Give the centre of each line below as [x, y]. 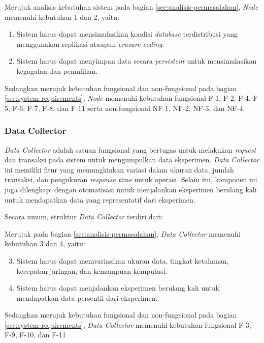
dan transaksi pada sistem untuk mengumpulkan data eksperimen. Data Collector [132, 160]
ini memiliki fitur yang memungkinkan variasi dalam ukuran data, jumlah [119, 169]
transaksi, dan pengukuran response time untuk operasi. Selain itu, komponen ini [131, 179]
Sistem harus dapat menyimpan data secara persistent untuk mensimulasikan [137, 61]
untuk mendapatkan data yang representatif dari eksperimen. [100, 199]
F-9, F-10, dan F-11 [35, 335]
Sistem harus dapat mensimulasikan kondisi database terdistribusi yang [127, 34]
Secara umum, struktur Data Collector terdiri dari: [84, 217]
